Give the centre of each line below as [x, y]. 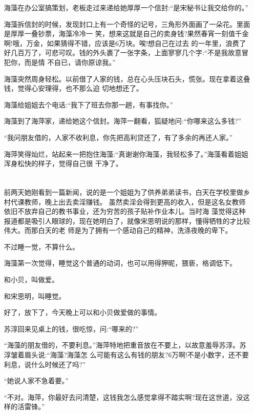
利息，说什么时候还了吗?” [45, 364]
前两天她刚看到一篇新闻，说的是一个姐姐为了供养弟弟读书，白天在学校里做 [124, 192]
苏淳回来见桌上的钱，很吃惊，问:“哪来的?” [71, 328]
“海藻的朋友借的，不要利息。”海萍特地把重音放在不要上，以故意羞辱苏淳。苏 [125, 345]
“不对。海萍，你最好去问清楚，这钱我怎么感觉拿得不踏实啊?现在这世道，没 [124, 397]
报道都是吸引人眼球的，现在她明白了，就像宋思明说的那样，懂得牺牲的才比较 [127, 220]
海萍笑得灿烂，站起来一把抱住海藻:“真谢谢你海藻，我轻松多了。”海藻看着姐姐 [126, 154]
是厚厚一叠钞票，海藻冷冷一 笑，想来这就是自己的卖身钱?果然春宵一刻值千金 [127, 33]
